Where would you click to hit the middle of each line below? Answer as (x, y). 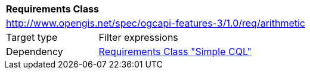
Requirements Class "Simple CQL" (175, 52)
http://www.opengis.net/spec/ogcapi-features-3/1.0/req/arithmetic (156, 23)
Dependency (35, 52)
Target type (32, 37)
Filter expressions (138, 37)
